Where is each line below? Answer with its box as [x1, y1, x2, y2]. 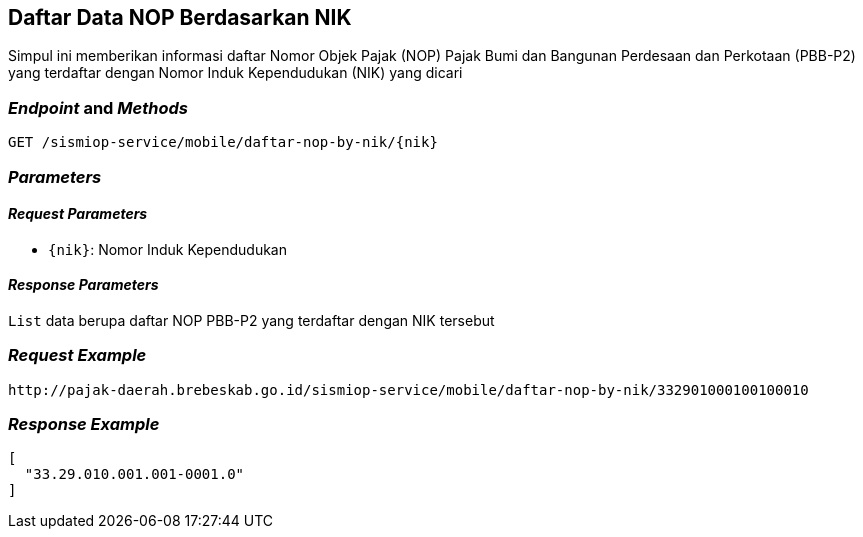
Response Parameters [8, 276, 159, 294]
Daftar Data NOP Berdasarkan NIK [8, 5, 352, 30]
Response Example [8, 414, 160, 435]
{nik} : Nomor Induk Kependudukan [48, 240, 287, 258]
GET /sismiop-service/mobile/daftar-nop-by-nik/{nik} [8, 134, 438, 151]
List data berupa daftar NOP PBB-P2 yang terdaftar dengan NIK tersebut [8, 311, 495, 329]
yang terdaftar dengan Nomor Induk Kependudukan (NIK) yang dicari [8, 64, 463, 82]
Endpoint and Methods [8, 97, 188, 118]
